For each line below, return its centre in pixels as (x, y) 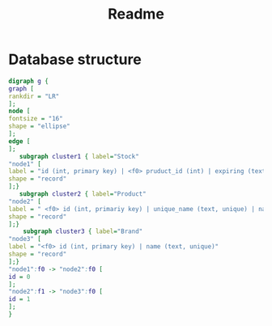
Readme (136, 14)
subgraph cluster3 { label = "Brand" (83, 231)
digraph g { (28, 81)
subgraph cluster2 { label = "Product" (83, 194)
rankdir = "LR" (34, 96)
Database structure (75, 59)
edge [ (19, 141)
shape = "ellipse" (39, 126)
